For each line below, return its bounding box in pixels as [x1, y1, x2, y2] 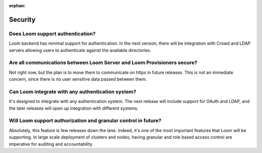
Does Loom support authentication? [9, 30, 96, 37]
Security [9, 15, 36, 24]
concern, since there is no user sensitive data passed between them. [9, 76, 147, 82]
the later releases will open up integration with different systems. [9, 105, 139, 111]
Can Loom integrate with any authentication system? [9, 88, 137, 95]
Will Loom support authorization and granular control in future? [9, 117, 162, 124]
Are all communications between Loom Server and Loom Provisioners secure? [9, 59, 197, 66]
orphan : [9, 3, 26, 8]
